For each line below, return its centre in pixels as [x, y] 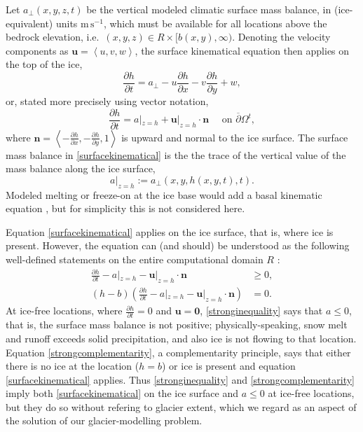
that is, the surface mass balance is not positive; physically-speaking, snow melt [177, 325]
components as [37, 50]
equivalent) [29, 23]
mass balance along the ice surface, [81, 168]
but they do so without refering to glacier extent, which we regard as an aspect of [181, 406]
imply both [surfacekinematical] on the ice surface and [122, 393]
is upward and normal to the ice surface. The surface [235, 137]
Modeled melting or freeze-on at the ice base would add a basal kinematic [164, 194]
